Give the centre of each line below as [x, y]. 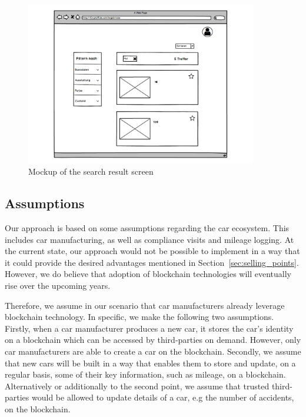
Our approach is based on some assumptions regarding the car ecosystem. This [147, 228]
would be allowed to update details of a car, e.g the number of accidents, [163, 397]
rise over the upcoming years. [58, 286]
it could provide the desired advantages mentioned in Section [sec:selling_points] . [152, 262]
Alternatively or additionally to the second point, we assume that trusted [137, 386]
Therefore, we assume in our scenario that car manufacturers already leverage [145, 305]
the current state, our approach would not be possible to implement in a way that [152, 251]
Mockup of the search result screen [91, 171]
